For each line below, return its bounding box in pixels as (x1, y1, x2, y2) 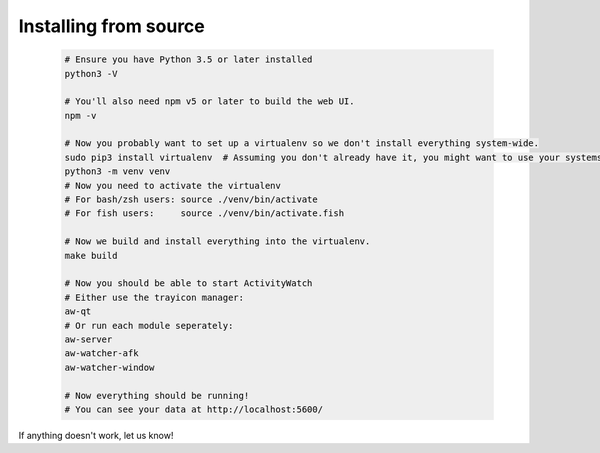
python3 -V (64, 68, 118, 79)
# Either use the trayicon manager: (64, 291, 245, 303)
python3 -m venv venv (64, 166, 171, 177)
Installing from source (18, 15, 205, 37)
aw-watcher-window (64, 361, 155, 373)
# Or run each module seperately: (64, 320, 234, 331)
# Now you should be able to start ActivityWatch (64, 278, 313, 289)
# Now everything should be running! (64, 390, 250, 401)
